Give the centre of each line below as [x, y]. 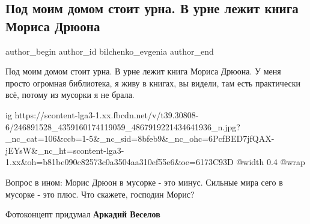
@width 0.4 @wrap [271, 162]
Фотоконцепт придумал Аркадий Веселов [83, 214]
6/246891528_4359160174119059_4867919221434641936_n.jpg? [123, 126]
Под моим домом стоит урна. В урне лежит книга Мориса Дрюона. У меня [143, 71]
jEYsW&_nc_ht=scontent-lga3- [65, 150]
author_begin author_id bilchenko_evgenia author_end [110, 51]
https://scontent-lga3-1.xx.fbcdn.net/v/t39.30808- [107, 114]
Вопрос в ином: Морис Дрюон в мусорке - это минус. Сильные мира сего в [144, 182]
